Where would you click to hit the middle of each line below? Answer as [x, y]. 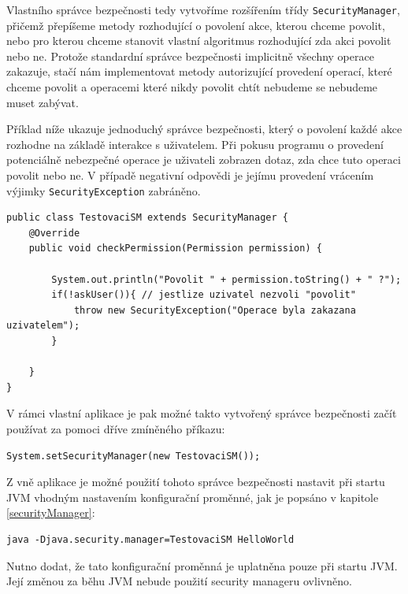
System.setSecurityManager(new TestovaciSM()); [134, 456]
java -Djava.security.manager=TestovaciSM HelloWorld [150, 539]
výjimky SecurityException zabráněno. [104, 190]
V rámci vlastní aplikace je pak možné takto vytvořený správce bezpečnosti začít [202, 413]
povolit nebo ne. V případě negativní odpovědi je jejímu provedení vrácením [190, 175]
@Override [54, 233]
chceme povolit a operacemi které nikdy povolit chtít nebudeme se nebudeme [192, 87]
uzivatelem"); [43, 326]
